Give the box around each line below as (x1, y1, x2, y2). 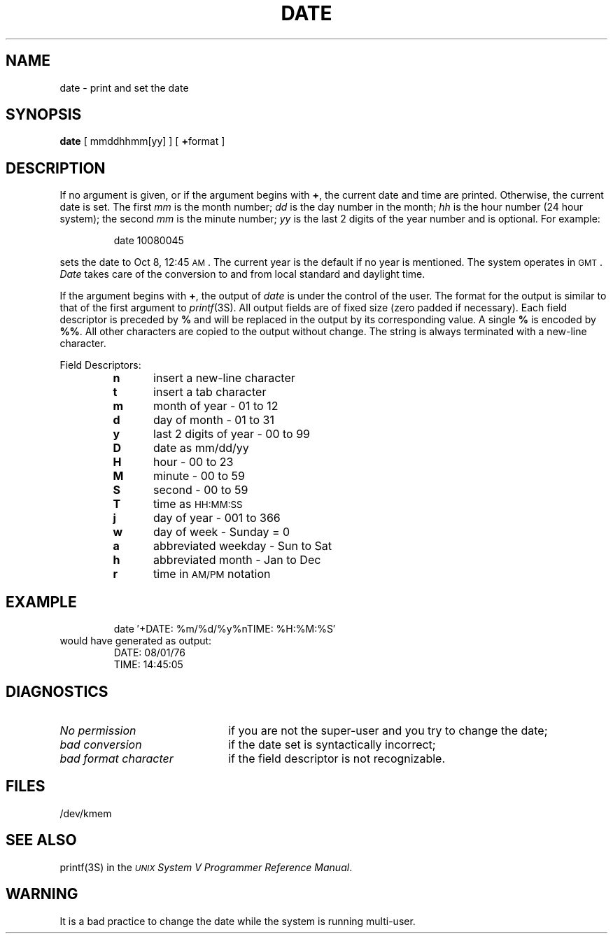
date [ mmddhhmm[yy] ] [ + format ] (59, 135, 225, 148)
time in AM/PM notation (153, 567, 271, 581)
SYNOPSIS (6, 106, 82, 124)
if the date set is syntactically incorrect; (228, 737, 436, 751)
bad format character (59, 751, 174, 765)
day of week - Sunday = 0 (153, 525, 290, 539)
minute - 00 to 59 (153, 469, 245, 483)
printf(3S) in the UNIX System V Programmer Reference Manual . (59, 861, 353, 873)
